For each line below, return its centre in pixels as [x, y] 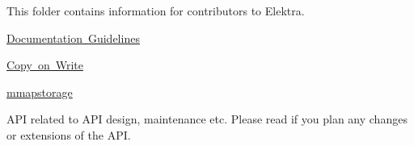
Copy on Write [45, 65]
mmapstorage [40, 92]
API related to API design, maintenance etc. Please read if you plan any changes [207, 119]
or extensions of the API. [69, 134]
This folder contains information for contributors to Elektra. [156, 10]
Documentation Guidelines [73, 38]
